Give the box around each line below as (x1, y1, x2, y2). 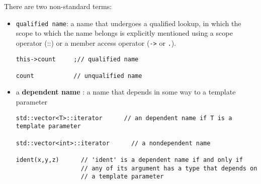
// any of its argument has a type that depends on (80, 164, 257, 172)
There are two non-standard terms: (4, 1, 112, 11)
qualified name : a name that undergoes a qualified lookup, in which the (16, 18, 241, 28)
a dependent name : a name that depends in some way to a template (16, 86, 236, 97)
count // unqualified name (16, 72, 142, 79)
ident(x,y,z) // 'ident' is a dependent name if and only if (16, 156, 243, 163)
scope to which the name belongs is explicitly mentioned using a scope (16, 28, 233, 38)
